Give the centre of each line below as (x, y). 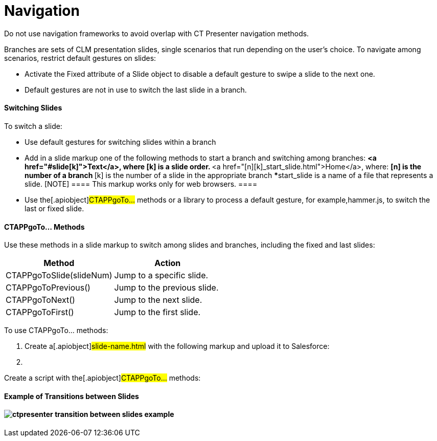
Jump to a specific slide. (161, 275)
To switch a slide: (33, 126)
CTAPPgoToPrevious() (48, 288)
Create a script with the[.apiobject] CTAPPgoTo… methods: (102, 378)
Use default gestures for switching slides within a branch (120, 142)
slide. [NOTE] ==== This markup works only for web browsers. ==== (141, 184)
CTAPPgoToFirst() (40, 312)
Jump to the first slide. (157, 312)
